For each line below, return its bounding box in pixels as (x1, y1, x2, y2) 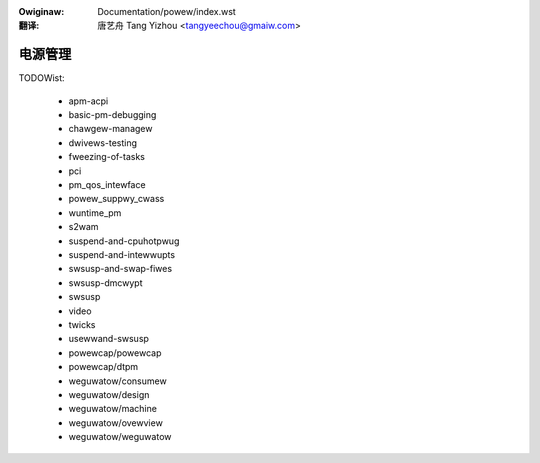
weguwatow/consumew (68, 375, 167, 387)
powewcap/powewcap (68, 346, 162, 359)
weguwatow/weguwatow (68, 431, 172, 443)
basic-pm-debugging (68, 109, 157, 121)
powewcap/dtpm (68, 361, 139, 373)
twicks (68, 318, 96, 330)
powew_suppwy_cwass (68, 193, 165, 205)
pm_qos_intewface (68, 179, 146, 191)
